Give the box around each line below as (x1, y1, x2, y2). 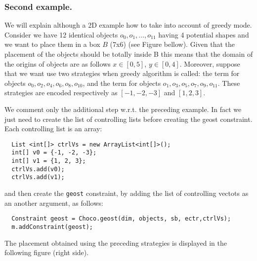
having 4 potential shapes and (158, 29, 249, 39)
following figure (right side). (4, 247, 89, 258)
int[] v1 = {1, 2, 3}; (11, 157, 86, 165)
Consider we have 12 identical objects (4, 29, 118, 39)
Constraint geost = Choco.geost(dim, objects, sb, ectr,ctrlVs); (11, 215, 231, 223)
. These (217, 77, 240, 88)
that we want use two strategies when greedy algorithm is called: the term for (4, 68, 240, 78)
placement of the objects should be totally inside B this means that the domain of (4, 49, 253, 59)
